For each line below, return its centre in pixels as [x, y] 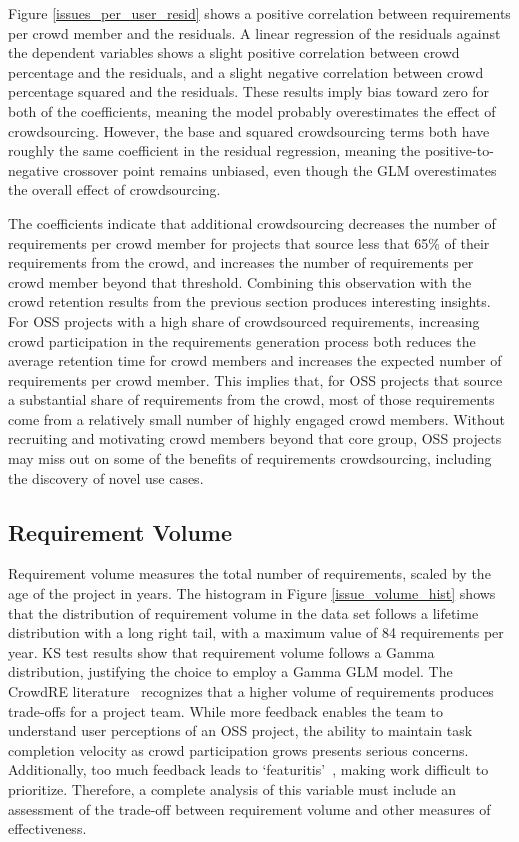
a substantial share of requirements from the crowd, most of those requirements [251, 399]
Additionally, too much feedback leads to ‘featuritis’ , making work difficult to [248, 769]
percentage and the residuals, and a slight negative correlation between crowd [246, 71]
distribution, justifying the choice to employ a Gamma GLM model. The [230, 671]
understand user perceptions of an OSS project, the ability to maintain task [240, 730]
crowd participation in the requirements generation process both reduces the [242, 340]
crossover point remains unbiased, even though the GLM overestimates [280, 169]
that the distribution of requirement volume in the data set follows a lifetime [243, 612]
